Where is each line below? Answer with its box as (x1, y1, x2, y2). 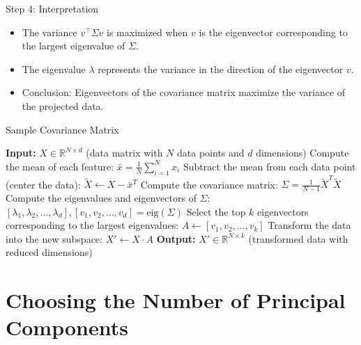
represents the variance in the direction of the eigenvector (98, 61, 344, 76)
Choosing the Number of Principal (6, 286, 346, 314)
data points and (177, 145, 245, 160)
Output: (156, 231, 196, 246)
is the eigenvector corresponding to (199, 24, 348, 39)
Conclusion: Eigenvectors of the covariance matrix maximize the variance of (22, 85, 346, 99)
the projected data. (22, 98, 104, 113)
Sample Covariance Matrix (6, 122, 119, 136)
